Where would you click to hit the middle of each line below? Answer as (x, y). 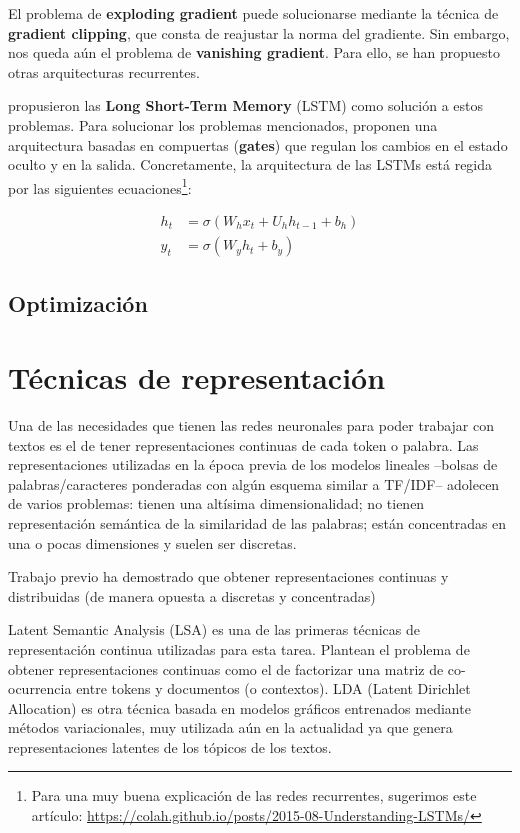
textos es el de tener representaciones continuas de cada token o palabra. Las (243, 444)
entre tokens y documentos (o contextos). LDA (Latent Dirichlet (273, 688)
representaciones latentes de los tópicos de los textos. (170, 746)
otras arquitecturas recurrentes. (104, 71)
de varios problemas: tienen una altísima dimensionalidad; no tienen (216, 503)
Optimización (78, 303)
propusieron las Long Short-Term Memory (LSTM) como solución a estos (246, 105)
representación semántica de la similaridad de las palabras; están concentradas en (257, 522)
